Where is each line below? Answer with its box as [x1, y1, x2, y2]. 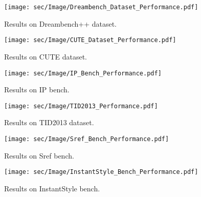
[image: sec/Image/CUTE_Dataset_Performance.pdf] [4, 36, 176, 44]
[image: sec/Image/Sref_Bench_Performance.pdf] [4, 135, 169, 143]
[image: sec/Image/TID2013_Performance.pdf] [4, 102, 158, 110]
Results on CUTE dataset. [4, 51, 87, 62]
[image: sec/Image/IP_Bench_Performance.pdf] [4, 69, 162, 77]
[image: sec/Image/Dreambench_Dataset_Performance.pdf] [4, 4, 198, 11]
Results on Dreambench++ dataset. [4, 18, 117, 29]
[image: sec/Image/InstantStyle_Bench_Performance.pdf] [4, 168, 198, 176]
